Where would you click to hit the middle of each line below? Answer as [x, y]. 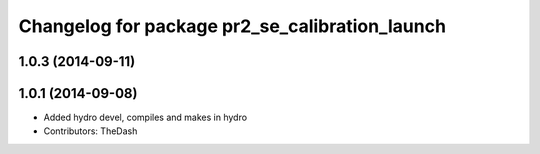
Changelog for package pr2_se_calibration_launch [232, 26]
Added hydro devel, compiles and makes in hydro [145, 117]
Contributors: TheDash [90, 131]
